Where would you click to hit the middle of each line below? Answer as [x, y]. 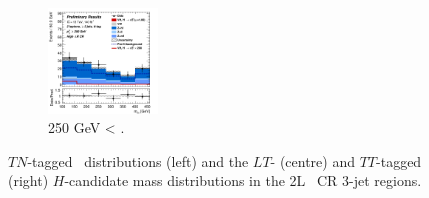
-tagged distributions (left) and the [138, 160]
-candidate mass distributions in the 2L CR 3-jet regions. [243, 180]
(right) [28, 180]
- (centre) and [312, 160]
